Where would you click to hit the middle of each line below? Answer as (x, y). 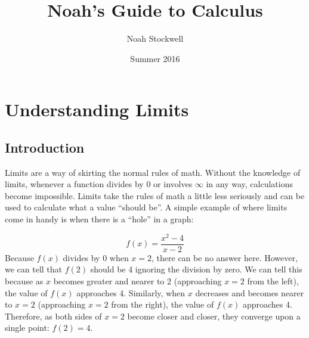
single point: (27, 328)
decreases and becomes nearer (250, 292)
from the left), (273, 281)
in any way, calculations (250, 184)
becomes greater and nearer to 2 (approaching (137, 281)
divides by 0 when (96, 257)
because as (24, 281)
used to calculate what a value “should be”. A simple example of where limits (146, 207)
